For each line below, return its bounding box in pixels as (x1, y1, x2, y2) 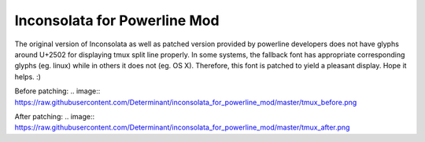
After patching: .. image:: (14, 111, 95, 121)
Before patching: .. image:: (14, 86, 101, 96)
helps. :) (14, 71, 41, 82)
